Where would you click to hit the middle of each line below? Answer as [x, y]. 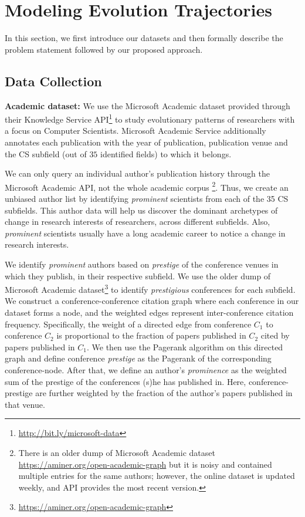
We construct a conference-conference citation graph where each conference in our [152, 301]
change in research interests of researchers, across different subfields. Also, [138, 222]
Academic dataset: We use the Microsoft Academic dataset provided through [148, 105]
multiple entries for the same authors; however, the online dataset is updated [157, 476]
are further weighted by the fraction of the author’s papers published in [164, 393]
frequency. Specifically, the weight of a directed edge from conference [128, 324]
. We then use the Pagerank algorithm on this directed [185, 347]
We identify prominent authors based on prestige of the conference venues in [142, 264]
